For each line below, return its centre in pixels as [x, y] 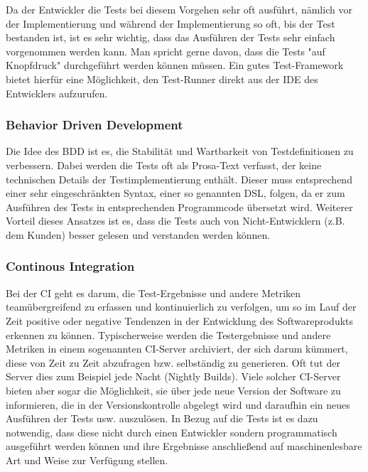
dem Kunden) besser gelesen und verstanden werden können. [138, 234]
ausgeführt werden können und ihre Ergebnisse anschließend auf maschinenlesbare [184, 446]
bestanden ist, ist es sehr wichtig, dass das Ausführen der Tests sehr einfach [171, 37]
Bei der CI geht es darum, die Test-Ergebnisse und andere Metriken [153, 293]
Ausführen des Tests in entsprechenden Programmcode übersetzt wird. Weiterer [179, 206]
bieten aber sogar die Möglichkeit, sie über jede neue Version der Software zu [173, 390]
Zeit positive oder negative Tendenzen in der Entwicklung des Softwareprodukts [180, 320]
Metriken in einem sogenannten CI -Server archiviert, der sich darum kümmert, [177, 349]
